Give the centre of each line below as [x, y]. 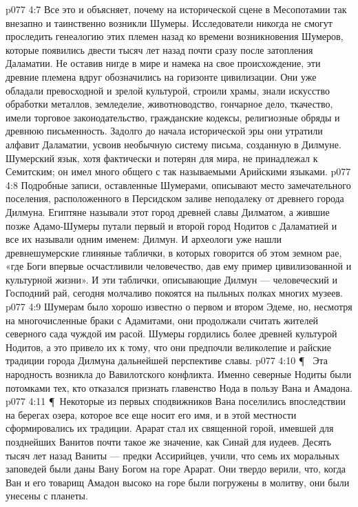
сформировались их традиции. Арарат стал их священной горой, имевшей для [170, 428]
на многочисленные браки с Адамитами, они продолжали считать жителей [162, 320]
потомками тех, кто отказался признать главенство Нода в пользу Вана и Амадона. [179, 387]
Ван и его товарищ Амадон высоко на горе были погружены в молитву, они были [178, 482]
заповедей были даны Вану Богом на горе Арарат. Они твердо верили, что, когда [176, 469]
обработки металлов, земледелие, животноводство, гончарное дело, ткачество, [169, 104]
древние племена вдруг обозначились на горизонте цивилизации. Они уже [161, 76]
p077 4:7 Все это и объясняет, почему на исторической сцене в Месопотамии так [176, 9]
